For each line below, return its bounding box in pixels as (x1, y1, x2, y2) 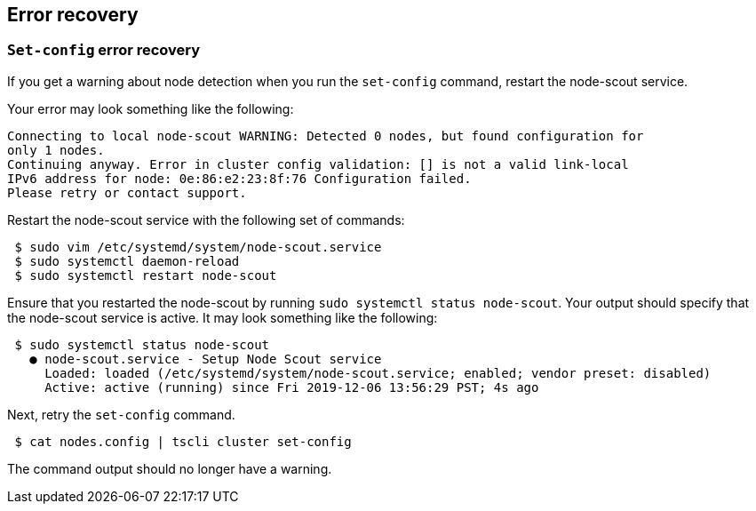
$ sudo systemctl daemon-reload (14, 253, 240, 268)
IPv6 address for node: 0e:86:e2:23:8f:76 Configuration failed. (7, 171, 472, 186)
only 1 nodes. (7, 142, 105, 157)
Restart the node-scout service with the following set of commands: (7, 212, 405, 228)
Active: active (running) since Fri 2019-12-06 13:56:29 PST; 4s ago (44, 379, 539, 395)
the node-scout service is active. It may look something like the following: (7, 309, 438, 325)
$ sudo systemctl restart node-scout (14, 267, 277, 283)
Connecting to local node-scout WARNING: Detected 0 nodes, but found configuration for (7, 128, 644, 143)
